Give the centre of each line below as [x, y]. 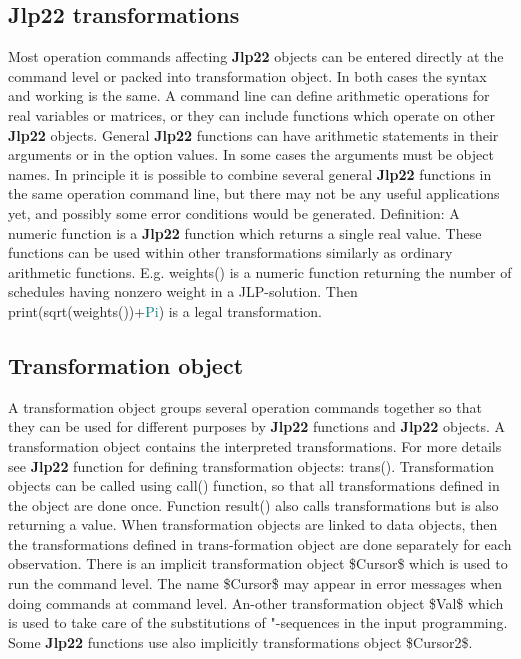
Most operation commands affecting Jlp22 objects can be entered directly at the [256, 56]
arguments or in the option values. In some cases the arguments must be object [251, 154]
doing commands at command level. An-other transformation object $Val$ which [256, 602]
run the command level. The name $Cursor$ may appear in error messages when [255, 583]
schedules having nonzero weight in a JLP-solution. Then [183, 291]
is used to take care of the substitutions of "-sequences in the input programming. [258, 622]
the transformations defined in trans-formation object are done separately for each [260, 543]
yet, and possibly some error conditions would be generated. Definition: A [234, 212]
